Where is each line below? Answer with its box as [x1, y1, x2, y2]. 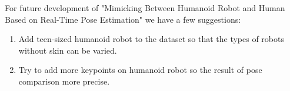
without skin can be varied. [18, 44, 117, 56]
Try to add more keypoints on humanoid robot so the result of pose [18, 64, 262, 76]
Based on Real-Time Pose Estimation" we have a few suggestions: [5, 13, 241, 25]
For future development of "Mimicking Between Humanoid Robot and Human [5, 2, 285, 13]
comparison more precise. [18, 75, 110, 87]
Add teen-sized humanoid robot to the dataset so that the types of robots [18, 33, 284, 45]
